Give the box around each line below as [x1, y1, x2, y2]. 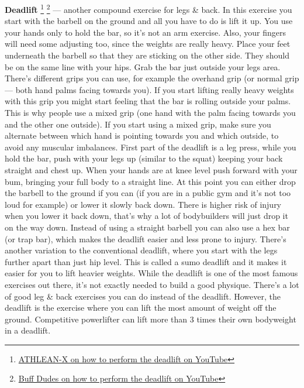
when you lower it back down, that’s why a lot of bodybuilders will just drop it [5, 210, 288, 222]
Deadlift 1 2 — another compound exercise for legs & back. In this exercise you [5, 2, 292, 15]
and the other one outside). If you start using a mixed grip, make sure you [5, 118, 271, 130]
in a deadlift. [5, 324, 51, 337]
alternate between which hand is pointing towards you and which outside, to [5, 129, 279, 142]
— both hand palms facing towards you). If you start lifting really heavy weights [5, 83, 294, 95]
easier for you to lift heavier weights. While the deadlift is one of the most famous [5, 267, 298, 279]
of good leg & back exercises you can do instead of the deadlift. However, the [5, 290, 281, 302]
